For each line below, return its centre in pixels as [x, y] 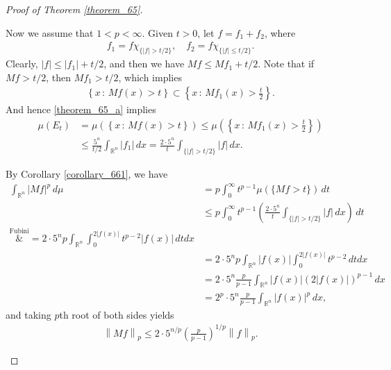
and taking [28, 314]
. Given [157, 32]
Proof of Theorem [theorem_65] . [74, 9]
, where [280, 32]
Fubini [19, 232]
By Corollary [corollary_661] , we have [87, 173]
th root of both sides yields [117, 314]
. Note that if [286, 64]
